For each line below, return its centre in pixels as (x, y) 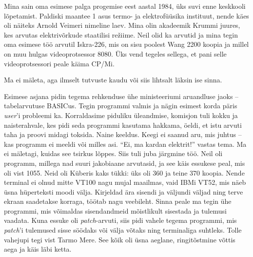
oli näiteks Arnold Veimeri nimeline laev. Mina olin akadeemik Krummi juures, (122, 25)
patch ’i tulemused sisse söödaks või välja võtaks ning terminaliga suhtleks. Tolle (123, 230)
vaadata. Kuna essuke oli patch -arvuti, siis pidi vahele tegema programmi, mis (120, 220)
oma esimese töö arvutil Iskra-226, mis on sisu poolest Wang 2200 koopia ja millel (126, 44)
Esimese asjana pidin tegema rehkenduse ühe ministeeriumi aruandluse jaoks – (121, 96)
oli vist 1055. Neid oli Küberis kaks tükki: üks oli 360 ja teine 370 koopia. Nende (124, 172)
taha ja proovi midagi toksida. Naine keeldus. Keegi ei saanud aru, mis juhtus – (123, 134)
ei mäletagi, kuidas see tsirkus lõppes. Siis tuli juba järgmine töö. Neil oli (113, 153)
